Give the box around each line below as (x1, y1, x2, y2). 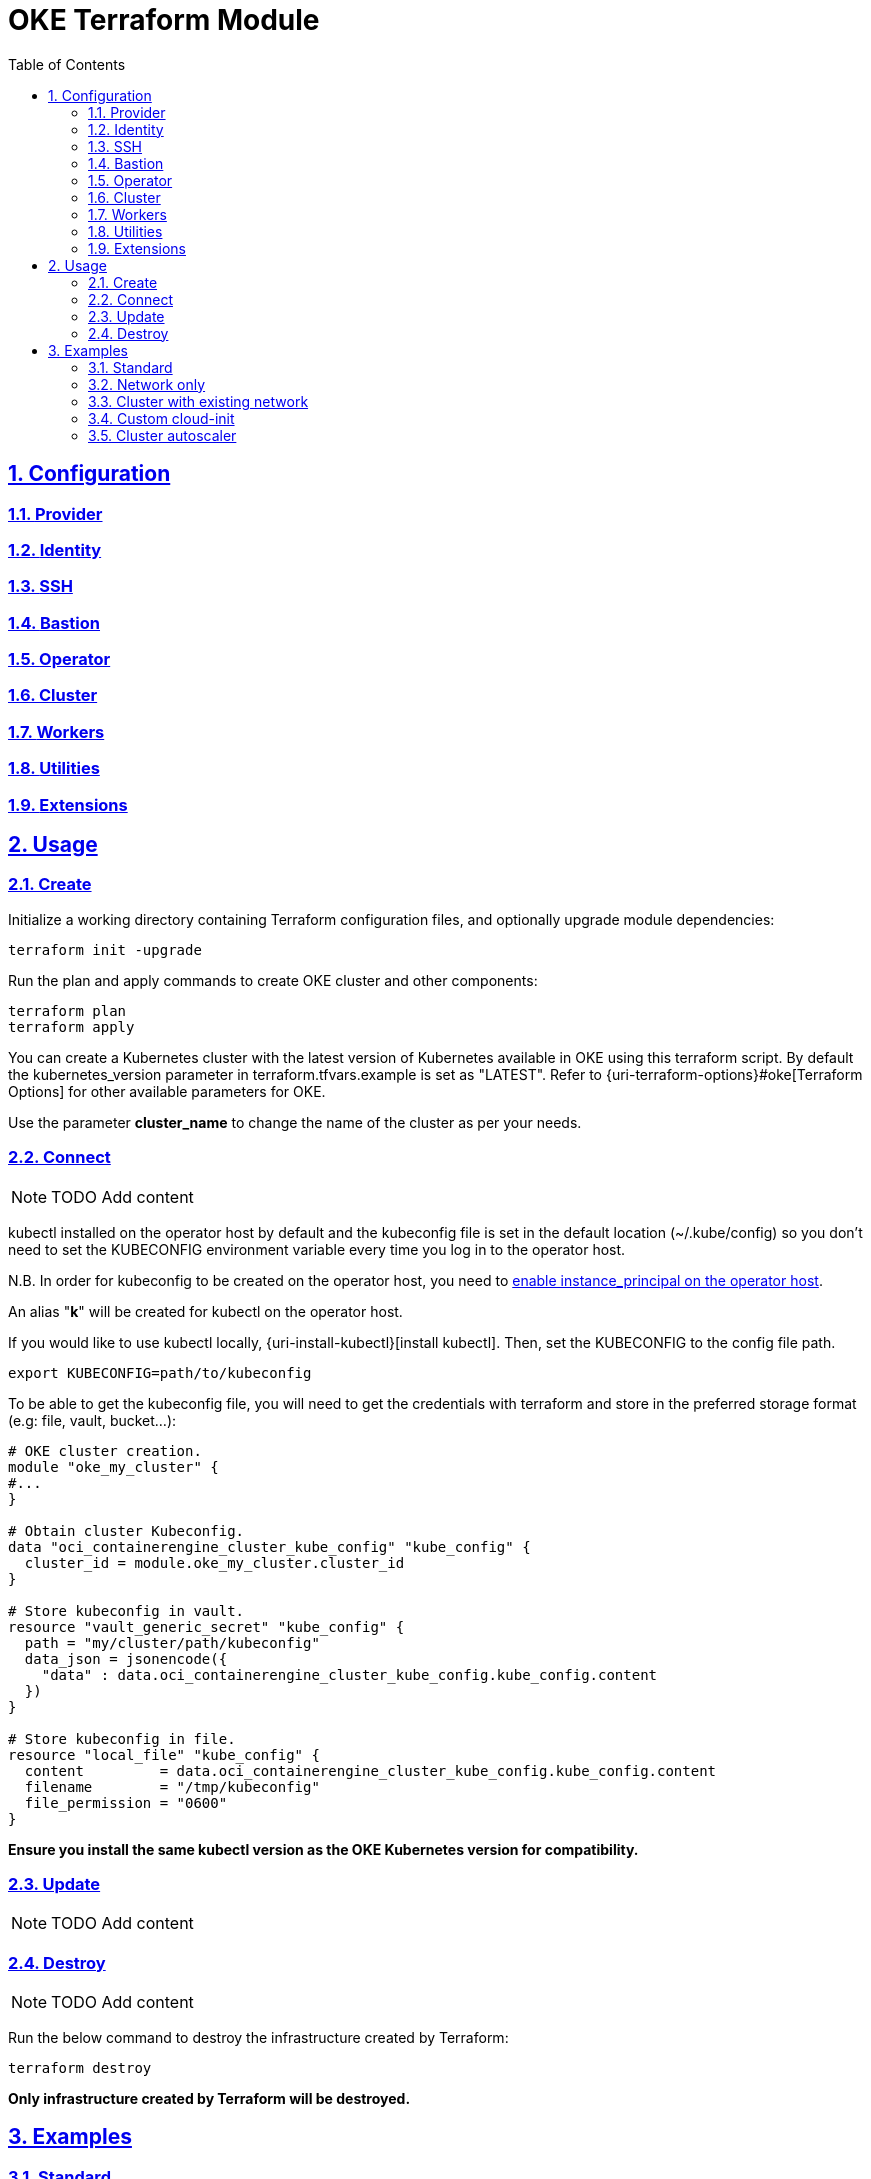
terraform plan (8, 1002, 127, 1019)
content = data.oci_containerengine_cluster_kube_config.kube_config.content (24, 1762, 717, 1779)
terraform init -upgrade (8, 941, 202, 958)
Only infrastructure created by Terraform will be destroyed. (8, 2090, 411, 2108)
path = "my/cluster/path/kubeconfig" (24, 1634, 320, 1651)
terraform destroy (8, 2060, 152, 2077)
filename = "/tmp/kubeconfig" (24, 1778, 320, 1795)
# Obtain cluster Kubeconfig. (8, 1522, 245, 1539)
